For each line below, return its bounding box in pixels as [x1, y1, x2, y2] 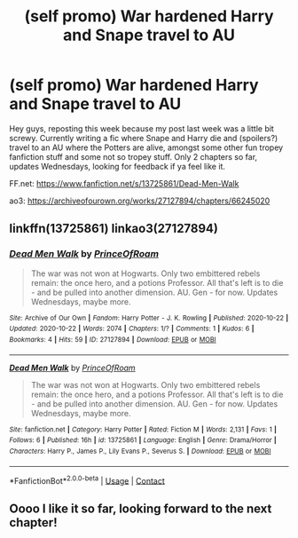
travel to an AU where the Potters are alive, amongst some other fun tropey [9, 142, 284, 153]
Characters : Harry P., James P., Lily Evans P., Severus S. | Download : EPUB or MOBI [9, 447, 271, 455]
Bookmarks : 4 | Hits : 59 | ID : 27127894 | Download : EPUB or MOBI [9, 335, 216, 344]
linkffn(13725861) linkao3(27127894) [9, 221, 219, 236]
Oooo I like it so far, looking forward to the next [9, 501, 272, 516]
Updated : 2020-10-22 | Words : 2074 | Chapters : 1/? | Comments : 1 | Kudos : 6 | [9, 324, 255, 334]
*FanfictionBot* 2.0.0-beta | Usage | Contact [9, 473, 166, 486]
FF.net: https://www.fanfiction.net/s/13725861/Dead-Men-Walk [9, 178, 239, 188]
